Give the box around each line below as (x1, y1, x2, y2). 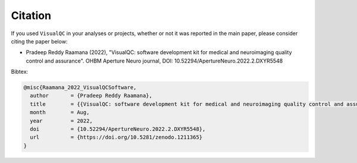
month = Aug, (30, 109, 90, 116)
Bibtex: (11, 68, 29, 76)
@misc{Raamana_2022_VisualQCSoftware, (23, 84, 137, 91)
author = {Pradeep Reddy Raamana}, (30, 92, 153, 99)
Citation (11, 9, 52, 22)
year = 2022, (30, 117, 93, 124)
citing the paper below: (11, 37, 68, 45)
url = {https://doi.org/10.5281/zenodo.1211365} (30, 134, 203, 141)
